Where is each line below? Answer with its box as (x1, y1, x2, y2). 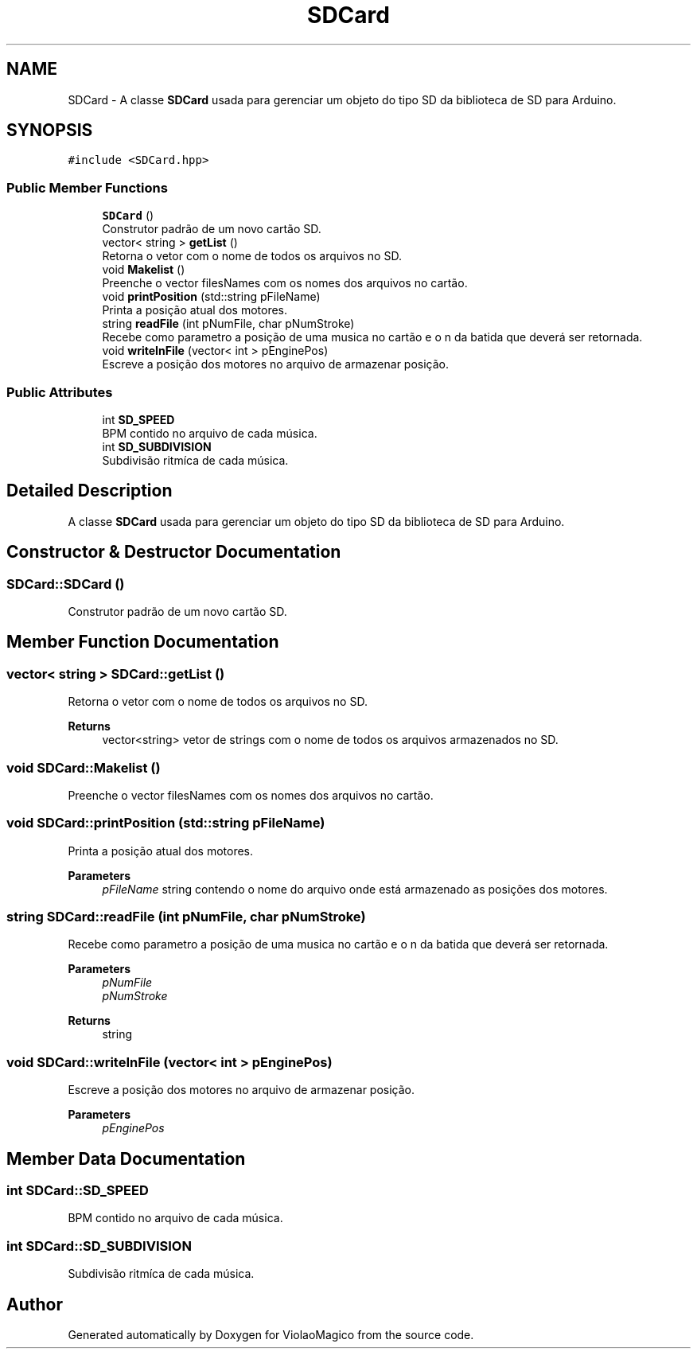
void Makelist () (102, 263, 185, 277)
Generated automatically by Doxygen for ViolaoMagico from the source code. (68, 1328, 474, 1342)
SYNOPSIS (6, 120, 93, 141)
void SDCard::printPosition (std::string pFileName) (6, 815, 325, 831)
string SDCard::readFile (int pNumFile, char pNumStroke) (6, 909, 366, 925)
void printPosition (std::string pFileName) (102, 290, 321, 304)
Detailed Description (6, 481, 173, 501)
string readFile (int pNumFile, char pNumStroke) (102, 317, 355, 331)
